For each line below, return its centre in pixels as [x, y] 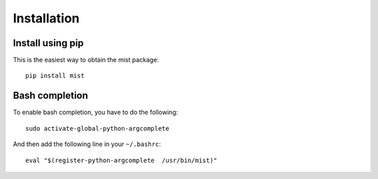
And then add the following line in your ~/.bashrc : [87, 144]
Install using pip [48, 43]
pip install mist [55, 76]
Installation [46, 18]
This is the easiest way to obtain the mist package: [86, 60]
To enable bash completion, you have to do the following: [96, 113]
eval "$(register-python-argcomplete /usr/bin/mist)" [121, 160]
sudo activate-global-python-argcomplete [97, 128]
